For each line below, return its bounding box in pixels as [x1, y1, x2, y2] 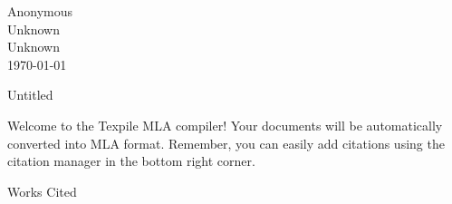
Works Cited [7, 181, 77, 200]
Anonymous [7, 2, 73, 20]
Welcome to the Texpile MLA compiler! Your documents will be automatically [7, 115, 443, 134]
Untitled [7, 85, 53, 104]
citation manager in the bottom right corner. [7, 151, 255, 170]
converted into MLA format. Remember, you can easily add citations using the [7, 133, 445, 152]
